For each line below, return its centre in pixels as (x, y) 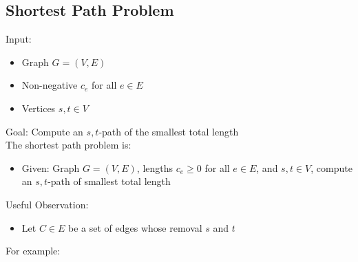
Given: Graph (51, 167)
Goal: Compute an (44, 131)
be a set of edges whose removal (135, 227)
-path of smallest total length (109, 181)
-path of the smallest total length (169, 131)
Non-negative (50, 85)
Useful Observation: (47, 204)
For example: (33, 251)
